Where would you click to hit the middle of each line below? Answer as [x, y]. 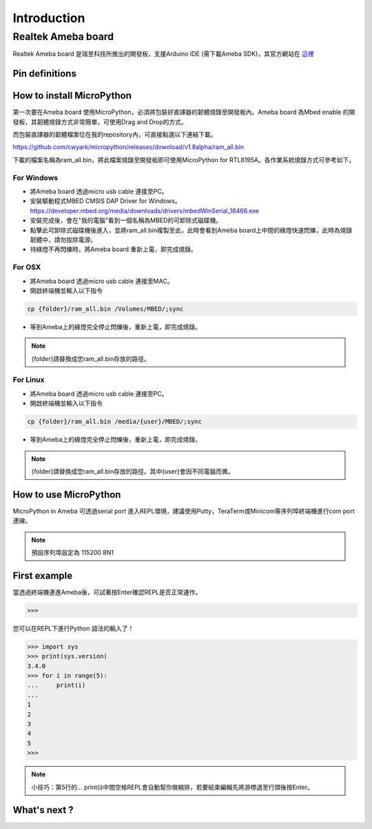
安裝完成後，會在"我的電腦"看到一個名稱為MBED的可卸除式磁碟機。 [126, 220]
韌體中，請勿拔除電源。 [63, 240]
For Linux [29, 380]
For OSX [27, 267]
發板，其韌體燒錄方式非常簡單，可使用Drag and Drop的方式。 [100, 121]
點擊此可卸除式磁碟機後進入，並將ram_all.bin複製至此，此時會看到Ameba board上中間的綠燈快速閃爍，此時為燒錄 [191, 230]
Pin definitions [45, 74]
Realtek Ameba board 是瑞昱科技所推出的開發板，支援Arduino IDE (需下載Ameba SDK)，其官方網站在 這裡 [163, 54]
